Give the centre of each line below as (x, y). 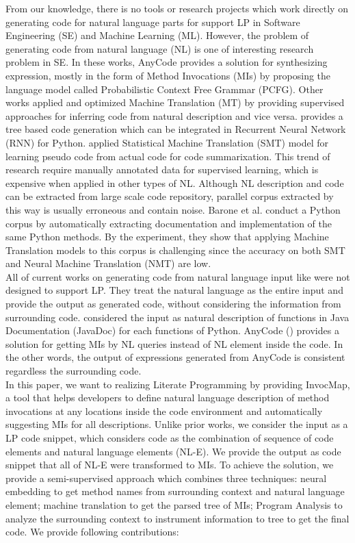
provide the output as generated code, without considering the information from (173, 304)
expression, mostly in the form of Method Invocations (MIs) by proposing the (168, 75)
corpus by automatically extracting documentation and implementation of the (169, 223)
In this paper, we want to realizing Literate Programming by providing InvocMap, (178, 384)
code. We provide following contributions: (92, 532)
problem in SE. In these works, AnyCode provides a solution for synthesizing (167, 62)
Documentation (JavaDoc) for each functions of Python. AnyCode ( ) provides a (172, 330)
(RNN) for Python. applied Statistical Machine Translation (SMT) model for (167, 142)
